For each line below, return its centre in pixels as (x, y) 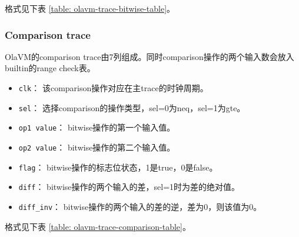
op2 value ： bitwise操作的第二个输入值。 (97, 147)
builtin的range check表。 (50, 68)
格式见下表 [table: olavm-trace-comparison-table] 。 (98, 226)
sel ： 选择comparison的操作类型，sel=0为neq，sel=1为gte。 (132, 107)
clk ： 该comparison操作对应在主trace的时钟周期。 (113, 88)
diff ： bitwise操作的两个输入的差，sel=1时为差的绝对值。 (129, 187)
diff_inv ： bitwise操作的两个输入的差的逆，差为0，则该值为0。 (140, 206)
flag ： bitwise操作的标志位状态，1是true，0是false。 (118, 167)
